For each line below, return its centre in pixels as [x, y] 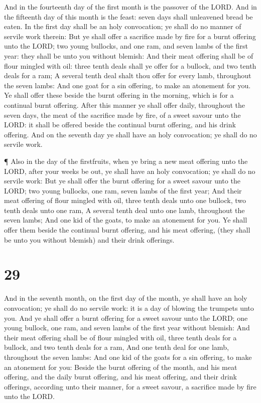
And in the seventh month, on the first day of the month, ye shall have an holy [126, 298]
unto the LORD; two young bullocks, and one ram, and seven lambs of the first [126, 46]
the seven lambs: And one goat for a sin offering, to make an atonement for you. [127, 85]
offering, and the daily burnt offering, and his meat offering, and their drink [120, 377]
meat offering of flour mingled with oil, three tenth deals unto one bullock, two [125, 200]
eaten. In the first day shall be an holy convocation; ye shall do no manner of [123, 26]
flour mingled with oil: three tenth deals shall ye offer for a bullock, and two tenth [130, 65]
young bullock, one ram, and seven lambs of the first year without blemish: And [127, 328]
